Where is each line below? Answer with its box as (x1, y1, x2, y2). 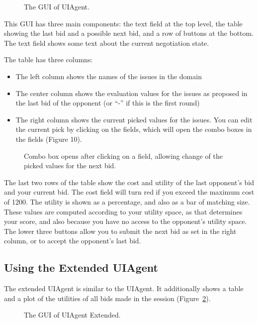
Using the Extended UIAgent (4, 260, 158, 275)
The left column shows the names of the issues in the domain (15, 71, 202, 81)
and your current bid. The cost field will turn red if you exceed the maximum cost (4, 187, 255, 197)
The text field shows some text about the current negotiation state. (4, 37, 209, 48)
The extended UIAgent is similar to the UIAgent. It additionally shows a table (4, 283, 244, 294)
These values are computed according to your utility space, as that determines (4, 206, 243, 216)
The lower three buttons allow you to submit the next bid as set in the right (4, 225, 237, 236)
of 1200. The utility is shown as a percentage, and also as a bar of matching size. (4, 196, 250, 207)
